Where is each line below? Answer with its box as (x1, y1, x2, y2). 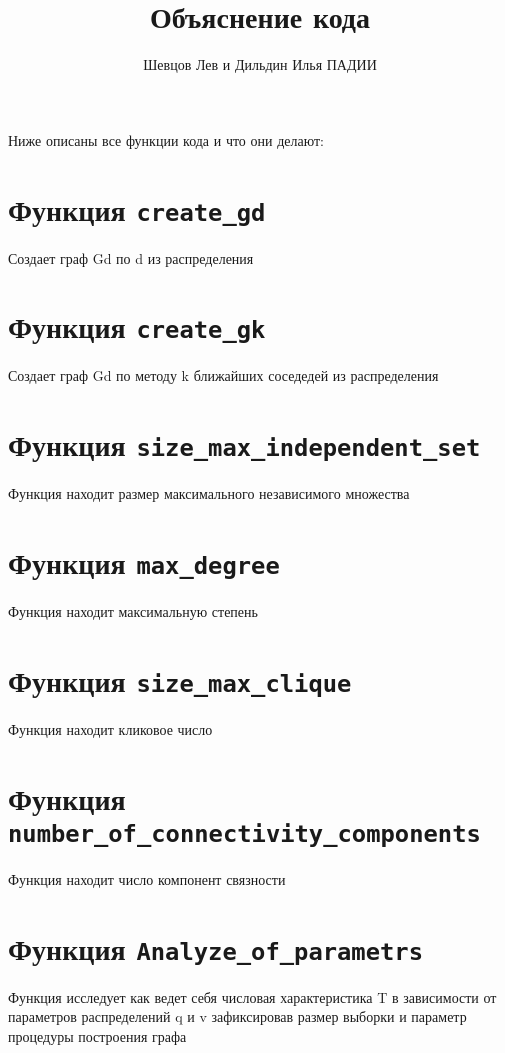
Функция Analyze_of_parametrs (8, 927, 423, 968)
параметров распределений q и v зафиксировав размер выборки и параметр (8, 1006, 467, 1027)
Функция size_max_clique (8, 659, 352, 700)
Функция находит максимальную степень (8, 601, 258, 622)
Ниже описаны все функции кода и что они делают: (8, 129, 324, 150)
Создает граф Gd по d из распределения (8, 247, 254, 268)
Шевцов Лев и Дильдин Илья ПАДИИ (143, 54, 377, 75)
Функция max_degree (8, 542, 280, 583)
